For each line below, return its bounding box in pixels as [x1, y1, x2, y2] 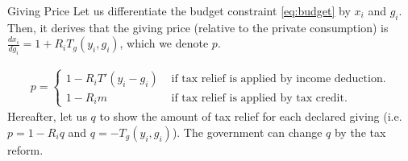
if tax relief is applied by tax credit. [171, 92, 348, 104]
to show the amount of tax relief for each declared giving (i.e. [99, 108, 402, 125]
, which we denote [119, 35, 209, 52]
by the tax [334, 123, 386, 140]
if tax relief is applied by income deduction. [171, 73, 386, 85]
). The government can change [172, 123, 323, 140]
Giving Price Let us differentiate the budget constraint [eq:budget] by [7, 2, 351, 19]
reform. [7, 141, 44, 158]
